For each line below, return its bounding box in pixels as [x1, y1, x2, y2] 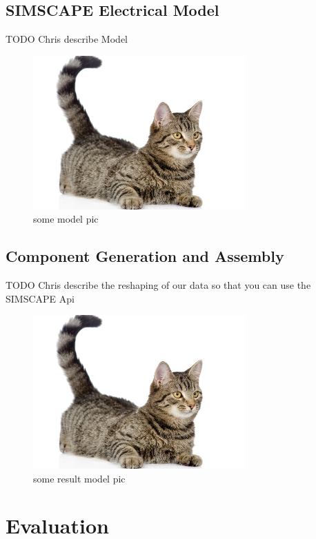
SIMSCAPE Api [6, 291, 75, 305]
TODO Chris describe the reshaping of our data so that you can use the [6, 278, 311, 292]
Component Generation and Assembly [6, 245, 284, 267]
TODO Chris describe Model [6, 32, 128, 46]
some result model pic [33, 471, 126, 485]
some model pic [33, 212, 99, 226]
